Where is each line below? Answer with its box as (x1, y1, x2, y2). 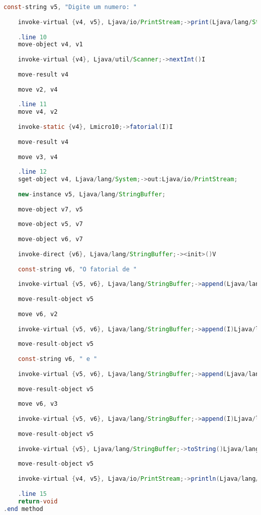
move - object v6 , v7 (18, 236, 83, 243)
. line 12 (18, 168, 47, 176)
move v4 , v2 (18, 108, 58, 116)
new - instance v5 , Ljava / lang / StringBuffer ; (18, 190, 166, 198)
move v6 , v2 (18, 310, 58, 318)
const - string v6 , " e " (18, 355, 98, 363)
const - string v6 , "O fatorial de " (18, 265, 137, 273)
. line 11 (18, 101, 47, 108)
